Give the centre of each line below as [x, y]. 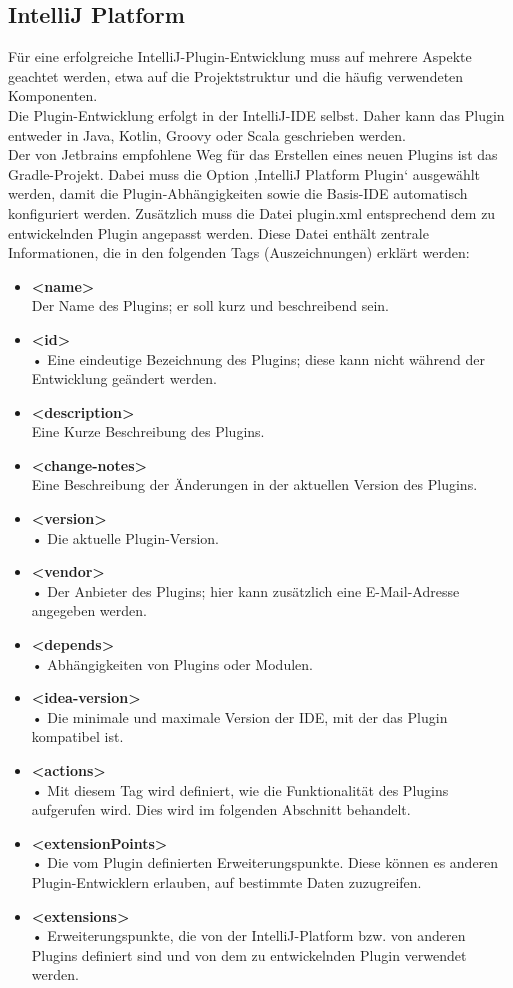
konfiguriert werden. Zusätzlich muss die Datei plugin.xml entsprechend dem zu [252, 212]
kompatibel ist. [77, 736]
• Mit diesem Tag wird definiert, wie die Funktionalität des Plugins [240, 789]
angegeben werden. [89, 610]
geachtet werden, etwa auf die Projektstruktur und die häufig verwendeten [236, 75]
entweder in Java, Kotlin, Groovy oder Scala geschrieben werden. [207, 134]
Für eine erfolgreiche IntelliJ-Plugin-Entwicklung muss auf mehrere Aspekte [240, 56]
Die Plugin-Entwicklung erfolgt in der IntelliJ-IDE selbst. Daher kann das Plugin [256, 114]
